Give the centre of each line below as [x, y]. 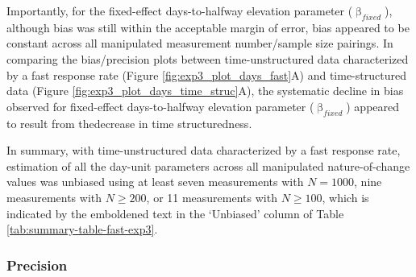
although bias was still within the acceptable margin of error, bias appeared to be [208, 27]
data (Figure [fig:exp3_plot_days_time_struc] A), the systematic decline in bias [205, 91]
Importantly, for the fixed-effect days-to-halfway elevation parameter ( [180, 10]
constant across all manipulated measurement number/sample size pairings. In [200, 43]
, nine [368, 182]
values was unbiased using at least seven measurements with [155, 182]
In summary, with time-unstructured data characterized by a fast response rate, [204, 150]
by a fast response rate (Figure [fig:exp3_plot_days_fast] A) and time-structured [206, 74]
